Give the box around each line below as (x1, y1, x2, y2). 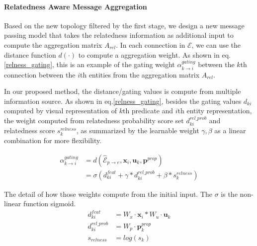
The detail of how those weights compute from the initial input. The (4, 188, 213, 199)
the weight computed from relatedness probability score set (4, 115, 184, 125)
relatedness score (4, 125, 55, 136)
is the (221, 188, 238, 199)
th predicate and (122, 105, 173, 116)
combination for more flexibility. (4, 135, 102, 145)
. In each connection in (116, 39, 185, 50)
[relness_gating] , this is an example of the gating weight (4, 59, 175, 70)
